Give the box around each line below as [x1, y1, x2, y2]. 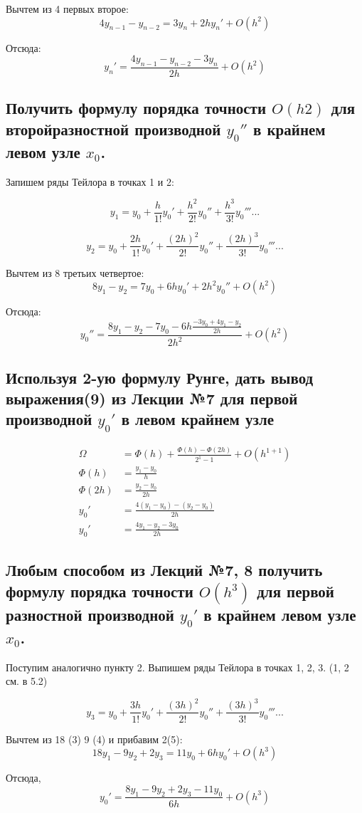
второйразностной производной [6, 117, 221, 140]
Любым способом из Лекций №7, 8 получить [6, 559, 323, 581]
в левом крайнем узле [121, 408, 275, 430]
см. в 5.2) [6, 673, 48, 688]
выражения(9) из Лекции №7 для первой [6, 387, 298, 409]
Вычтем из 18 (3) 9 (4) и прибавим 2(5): [6, 731, 183, 746]
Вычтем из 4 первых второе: [6, 1, 129, 16]
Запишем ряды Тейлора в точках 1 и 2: [6, 174, 174, 189]
